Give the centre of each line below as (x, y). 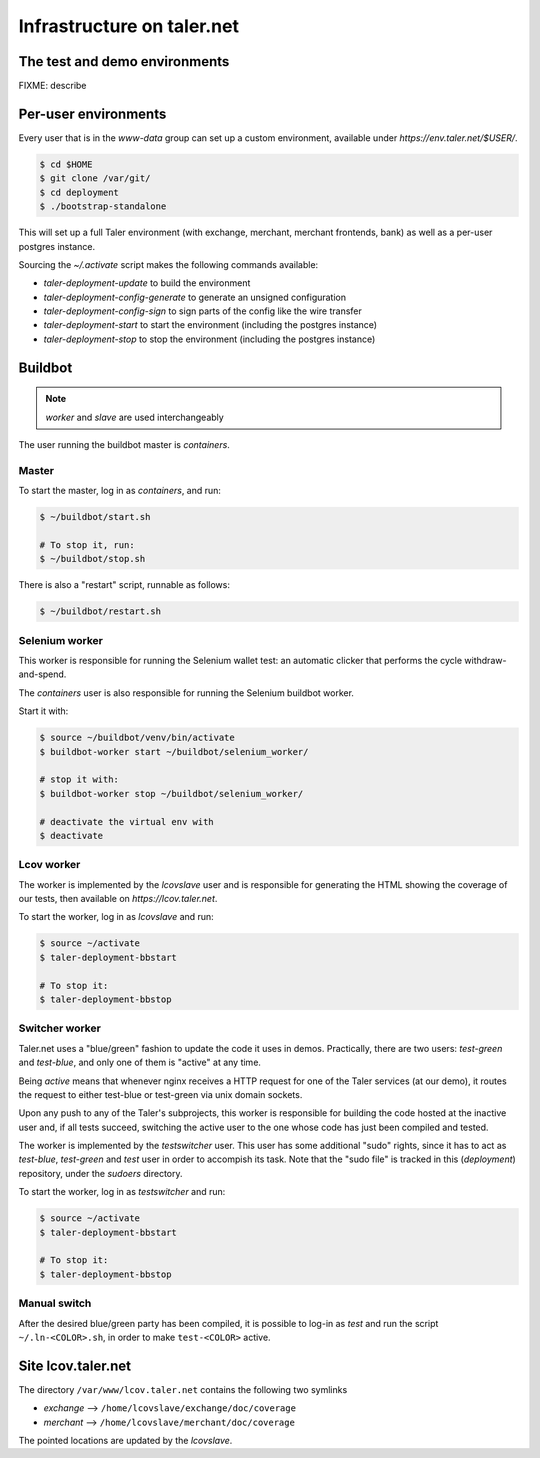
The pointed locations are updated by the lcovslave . (125, 1440)
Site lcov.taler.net (75, 1365)
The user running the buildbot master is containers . (124, 445)
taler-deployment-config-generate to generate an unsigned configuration (195, 297)
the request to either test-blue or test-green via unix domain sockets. (160, 1094)
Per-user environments (92, 113)
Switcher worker (60, 1028)
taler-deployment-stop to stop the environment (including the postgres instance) (209, 339)
